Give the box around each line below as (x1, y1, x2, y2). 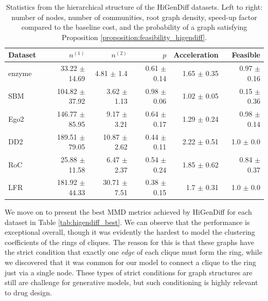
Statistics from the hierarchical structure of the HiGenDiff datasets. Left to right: (6, 2, 263, 12)
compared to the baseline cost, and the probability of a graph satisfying (21, 22, 247, 32)
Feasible (231, 49, 260, 60)
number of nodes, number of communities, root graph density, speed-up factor (11, 11, 257, 22)
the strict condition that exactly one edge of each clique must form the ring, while (5, 247, 262, 257)
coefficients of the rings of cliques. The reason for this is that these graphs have (5, 236, 254, 247)
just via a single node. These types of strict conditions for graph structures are (5, 267, 253, 277)
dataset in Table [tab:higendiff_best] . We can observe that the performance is (5, 216, 250, 227)
